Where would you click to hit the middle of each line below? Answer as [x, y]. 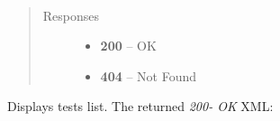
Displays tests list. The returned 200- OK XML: [140, 106]
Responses [71, 15]
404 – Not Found [149, 75]
